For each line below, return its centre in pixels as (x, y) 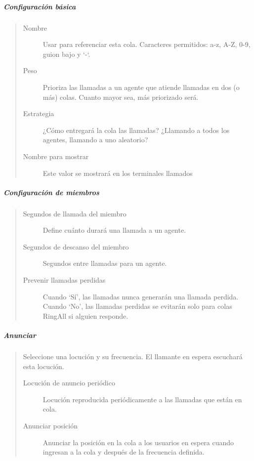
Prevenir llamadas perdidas (64, 280)
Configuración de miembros (51, 192)
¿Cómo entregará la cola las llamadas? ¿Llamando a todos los (136, 130)
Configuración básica (40, 6)
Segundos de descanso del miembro (76, 246)
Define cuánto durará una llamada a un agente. (114, 230)
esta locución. (43, 366)
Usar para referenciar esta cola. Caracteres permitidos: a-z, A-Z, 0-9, (147, 44)
